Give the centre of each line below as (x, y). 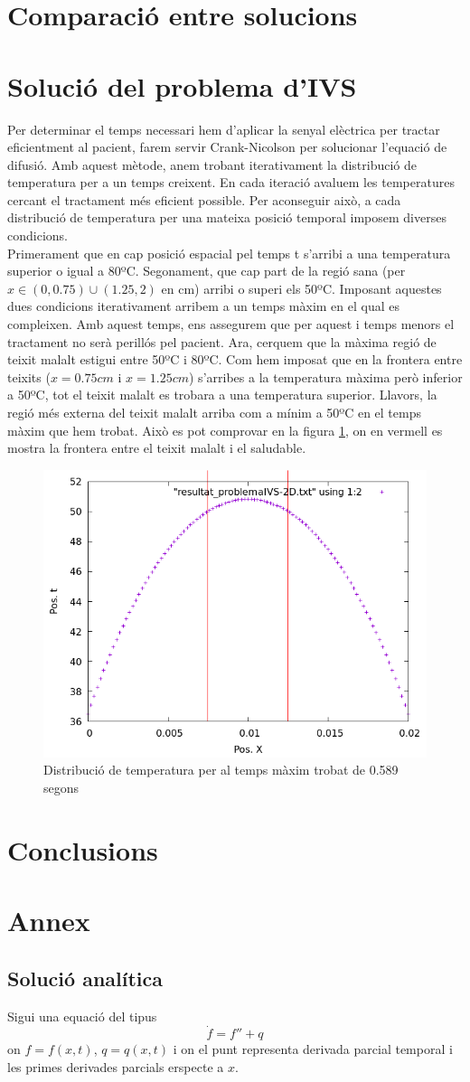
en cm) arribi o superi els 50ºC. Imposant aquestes (301, 288)
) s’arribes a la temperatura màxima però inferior (326, 376)
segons (61, 787)
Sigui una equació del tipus (82, 1016)
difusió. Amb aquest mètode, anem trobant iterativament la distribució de (212, 164)
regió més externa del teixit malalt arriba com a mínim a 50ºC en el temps (214, 412)
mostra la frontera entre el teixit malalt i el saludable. (157, 448)
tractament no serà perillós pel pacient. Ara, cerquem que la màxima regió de (222, 341)
